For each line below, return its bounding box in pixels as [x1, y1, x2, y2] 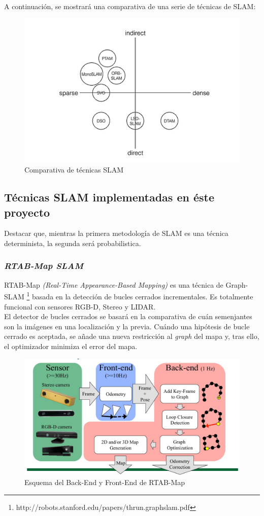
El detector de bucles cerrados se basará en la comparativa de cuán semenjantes [4, 311, 252, 322]
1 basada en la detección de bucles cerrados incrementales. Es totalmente [26, 290, 253, 301]
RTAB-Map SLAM [4, 259, 83, 272]
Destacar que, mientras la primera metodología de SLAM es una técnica [4, 228, 228, 238]
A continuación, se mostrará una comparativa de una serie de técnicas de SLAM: [4, 1, 256, 11]
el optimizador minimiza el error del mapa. [4, 340, 138, 351]
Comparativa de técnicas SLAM [24, 164, 124, 175]
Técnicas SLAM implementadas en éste [4, 189, 214, 205]
